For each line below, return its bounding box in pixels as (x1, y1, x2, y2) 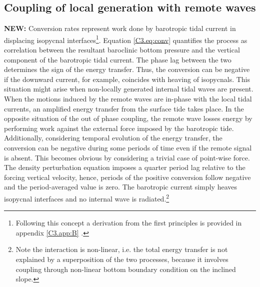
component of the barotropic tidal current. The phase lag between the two (4, 54, 231, 64)
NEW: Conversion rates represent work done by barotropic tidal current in (4, 23, 236, 33)
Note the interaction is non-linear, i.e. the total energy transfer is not (15, 244, 228, 254)
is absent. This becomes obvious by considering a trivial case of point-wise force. (4, 152, 250, 162)
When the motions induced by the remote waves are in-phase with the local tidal (4, 93, 252, 104)
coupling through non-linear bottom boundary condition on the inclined (15, 263, 236, 274)
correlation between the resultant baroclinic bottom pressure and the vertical (4, 44, 240, 55)
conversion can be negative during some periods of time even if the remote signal (4, 142, 252, 152)
